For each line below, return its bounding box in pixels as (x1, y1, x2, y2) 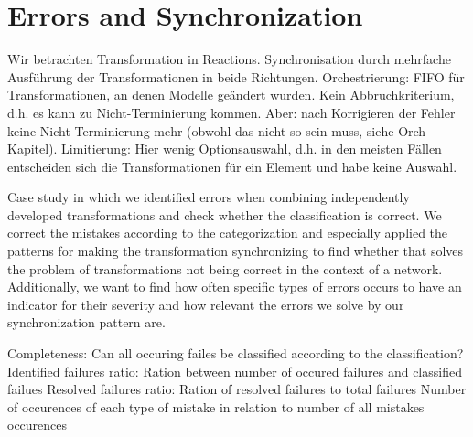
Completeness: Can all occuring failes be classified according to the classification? (7, 344, 464, 363)
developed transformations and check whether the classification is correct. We (7, 205, 442, 224)
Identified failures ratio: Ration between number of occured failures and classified (7, 361, 462, 380)
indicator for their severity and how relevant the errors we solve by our (7, 294, 404, 314)
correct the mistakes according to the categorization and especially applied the (7, 223, 448, 242)
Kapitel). (7, 139, 58, 158)
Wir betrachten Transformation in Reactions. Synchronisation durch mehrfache (7, 49, 451, 69)
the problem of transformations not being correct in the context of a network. (7, 259, 443, 278)
